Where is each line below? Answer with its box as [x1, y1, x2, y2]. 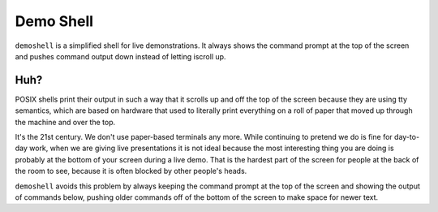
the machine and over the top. [15, 117, 116, 127]
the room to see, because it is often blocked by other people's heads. [15, 167, 247, 176]
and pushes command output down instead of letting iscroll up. [15, 51, 226, 61]
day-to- [393, 132, 420, 142]
